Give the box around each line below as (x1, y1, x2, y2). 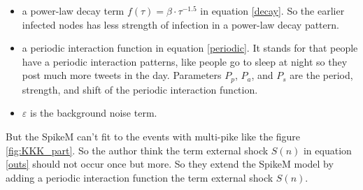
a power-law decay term (22, 3, 124, 17)
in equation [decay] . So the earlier (200, 3, 345, 17)
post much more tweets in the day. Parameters (22, 68, 222, 82)
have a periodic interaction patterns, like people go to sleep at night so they (22, 54, 348, 68)
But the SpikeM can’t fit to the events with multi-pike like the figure (6, 129, 301, 144)
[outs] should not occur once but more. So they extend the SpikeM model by (6, 156, 334, 171)
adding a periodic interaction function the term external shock (6, 170, 273, 184)
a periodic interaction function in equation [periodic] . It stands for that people (22, 41, 358, 55)
